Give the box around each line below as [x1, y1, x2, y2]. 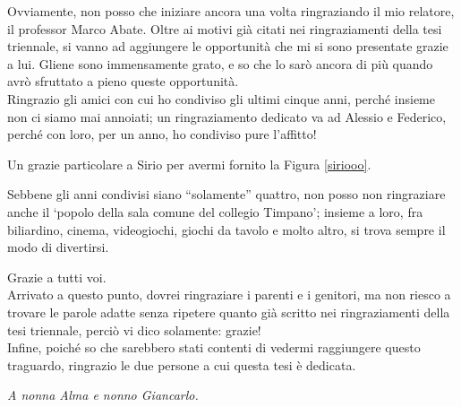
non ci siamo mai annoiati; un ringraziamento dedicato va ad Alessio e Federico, [7, 107, 447, 126]
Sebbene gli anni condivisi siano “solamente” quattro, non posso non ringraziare [7, 185, 446, 203]
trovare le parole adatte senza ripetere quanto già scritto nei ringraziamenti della [7, 302, 450, 321]
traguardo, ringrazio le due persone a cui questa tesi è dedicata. [7, 355, 356, 374]
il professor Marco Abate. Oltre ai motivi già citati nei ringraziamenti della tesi [7, 19, 442, 38]
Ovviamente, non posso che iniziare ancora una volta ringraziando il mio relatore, [7, 2, 455, 20]
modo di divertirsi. [7, 238, 109, 256]
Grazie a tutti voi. [7, 267, 107, 286]
